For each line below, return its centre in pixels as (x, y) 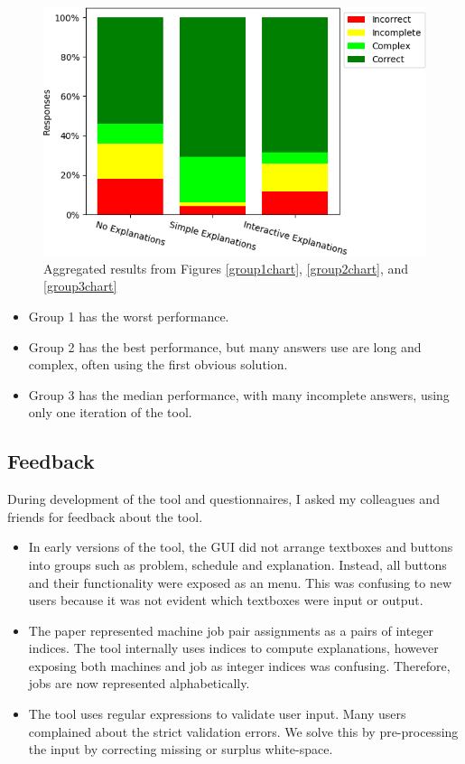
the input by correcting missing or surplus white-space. (181, 749)
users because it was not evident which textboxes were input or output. (226, 600)
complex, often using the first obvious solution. (158, 364)
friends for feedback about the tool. (105, 516)
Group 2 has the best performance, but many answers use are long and (225, 346)
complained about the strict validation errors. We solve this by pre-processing (243, 731)
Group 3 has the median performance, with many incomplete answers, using (239, 394)
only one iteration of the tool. (110, 412)
